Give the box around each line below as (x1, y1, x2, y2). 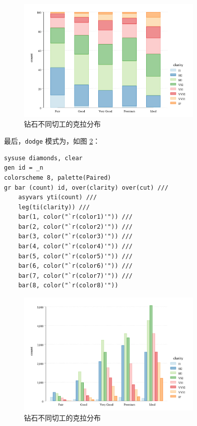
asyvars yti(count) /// (18, 194, 97, 201)
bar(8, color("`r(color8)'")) (18, 282, 119, 289)
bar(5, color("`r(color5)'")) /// (18, 252, 133, 260)
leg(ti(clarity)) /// (18, 203, 90, 211)
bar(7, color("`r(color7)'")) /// (18, 272, 133, 279)
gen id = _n (4, 164, 43, 172)
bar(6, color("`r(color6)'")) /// (18, 262, 133, 270)
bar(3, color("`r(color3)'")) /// (18, 233, 133, 240)
